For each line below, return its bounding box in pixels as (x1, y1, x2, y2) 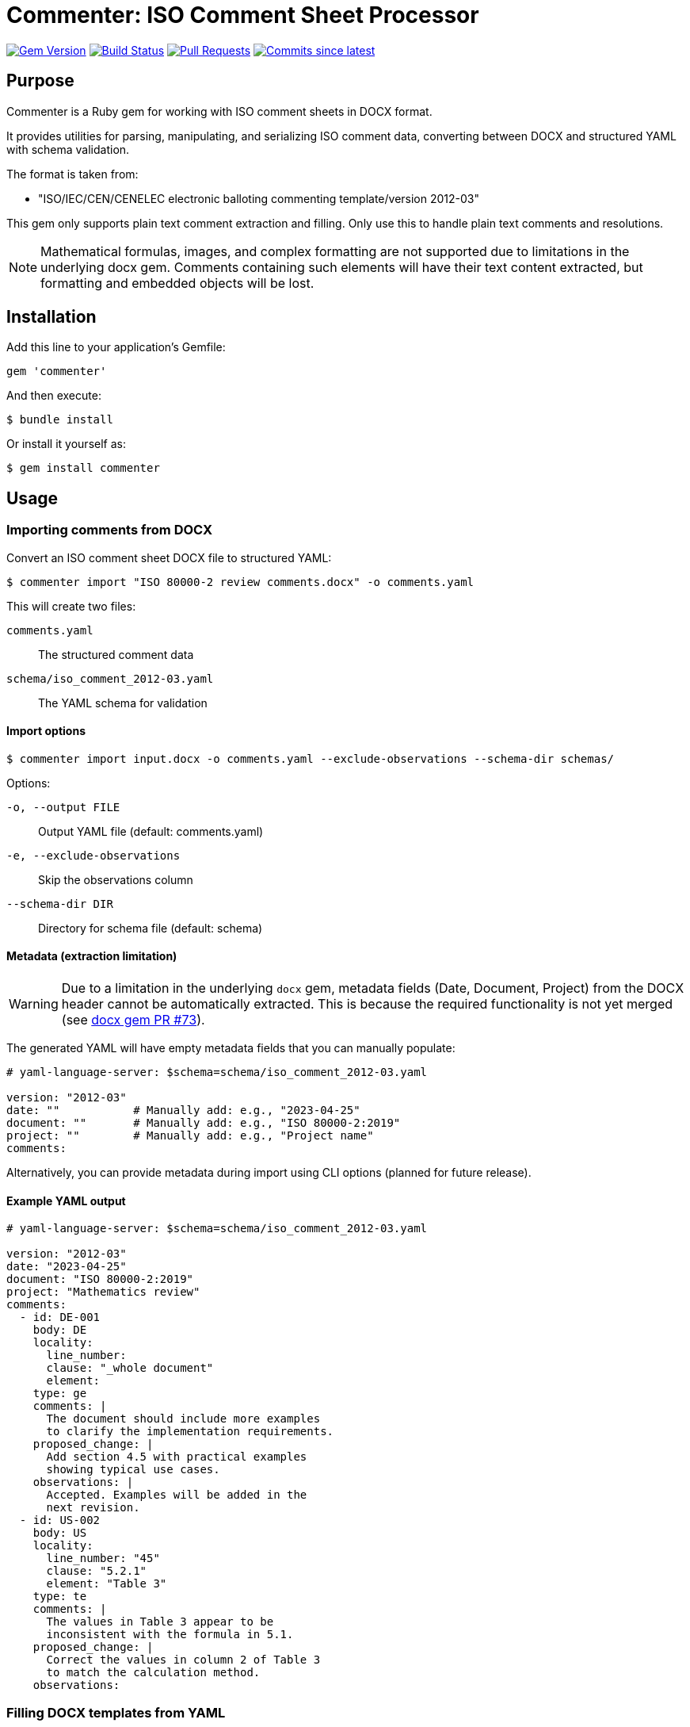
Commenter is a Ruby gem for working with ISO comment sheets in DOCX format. (6, 104, 433, 118)
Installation (6, 307, 97, 327)
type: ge (32, 1387, 87, 1400)
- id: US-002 (19, 1514, 101, 1527)
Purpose (6, 71, 74, 91)
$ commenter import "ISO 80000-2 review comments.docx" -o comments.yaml (6, 575, 475, 588)
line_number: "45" (46, 1552, 160, 1565)
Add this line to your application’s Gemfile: (6, 340, 226, 354)
